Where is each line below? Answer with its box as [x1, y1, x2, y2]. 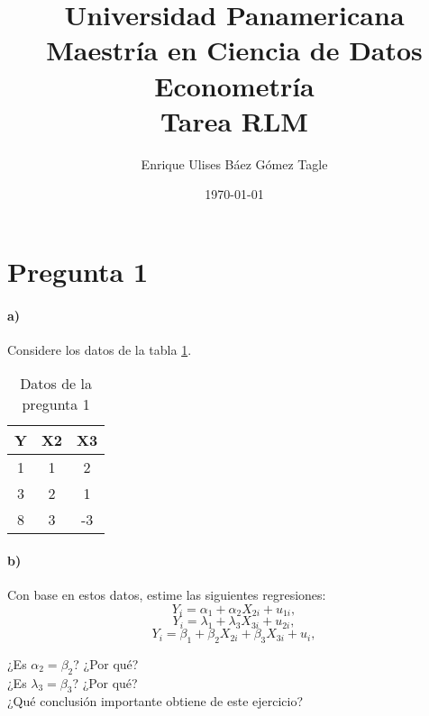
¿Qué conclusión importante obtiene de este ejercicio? [7, 692, 304, 711]
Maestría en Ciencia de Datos [46, 32, 423, 68]
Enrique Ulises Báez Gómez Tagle [141, 154, 328, 173]
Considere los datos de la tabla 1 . [7, 340, 192, 358]
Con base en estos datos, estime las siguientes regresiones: [7, 585, 326, 604]
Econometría [154, 67, 315, 104]
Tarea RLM [160, 102, 308, 139]
